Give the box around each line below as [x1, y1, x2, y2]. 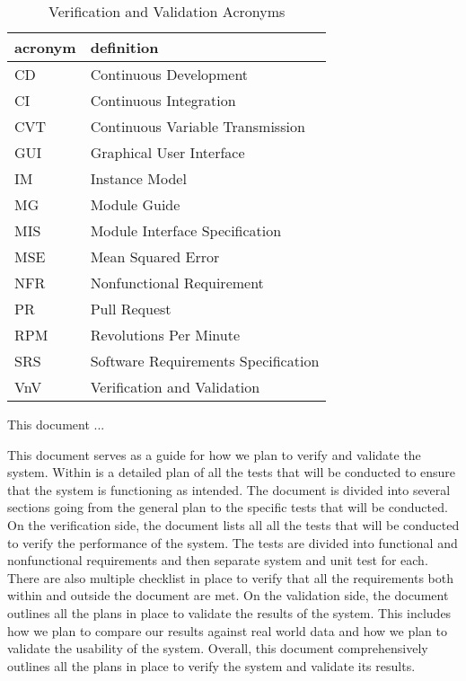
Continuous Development [90, 64, 249, 84]
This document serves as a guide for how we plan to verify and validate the [7, 445, 421, 464]
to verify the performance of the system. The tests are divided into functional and [7, 533, 458, 552]
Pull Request [90, 298, 171, 319]
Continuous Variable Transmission [90, 116, 305, 137]
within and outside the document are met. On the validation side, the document [7, 586, 449, 605]
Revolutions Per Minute [90, 324, 241, 345]
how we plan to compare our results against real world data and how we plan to [7, 621, 448, 640]
